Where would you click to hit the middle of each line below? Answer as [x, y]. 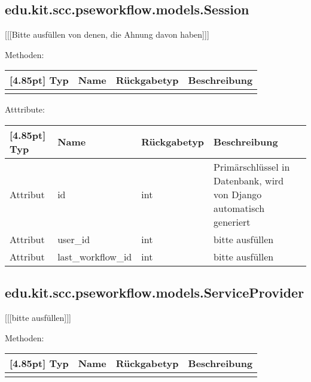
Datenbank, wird [249, 180]
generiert [232, 222]
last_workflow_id [95, 256]
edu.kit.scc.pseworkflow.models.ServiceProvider [155, 292]
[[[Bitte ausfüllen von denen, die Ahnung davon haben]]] [107, 34]
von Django [238, 194]
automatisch [239, 208]
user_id [74, 239]
